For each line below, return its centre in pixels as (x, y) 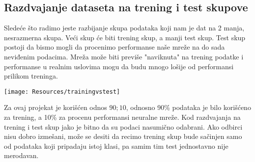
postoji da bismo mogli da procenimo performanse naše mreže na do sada (114, 47)
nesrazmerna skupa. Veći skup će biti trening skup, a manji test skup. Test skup (125, 37)
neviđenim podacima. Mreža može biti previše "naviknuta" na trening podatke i (124, 56)
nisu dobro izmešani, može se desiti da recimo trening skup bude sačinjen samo (123, 136)
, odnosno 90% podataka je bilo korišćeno (188, 107)
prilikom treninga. (31, 76)
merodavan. (21, 155)
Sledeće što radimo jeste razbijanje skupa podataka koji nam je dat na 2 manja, (124, 28)
